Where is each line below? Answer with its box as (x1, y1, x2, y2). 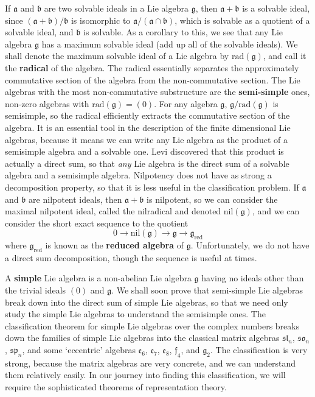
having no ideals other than (201, 272, 304, 284)
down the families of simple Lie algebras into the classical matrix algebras (5, 331, 280, 344)
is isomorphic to (71, 13, 131, 26)
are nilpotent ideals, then (29, 192, 122, 205)
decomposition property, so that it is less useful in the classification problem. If (5, 180, 299, 193)
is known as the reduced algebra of (45, 239, 184, 251)
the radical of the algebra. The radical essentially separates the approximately (5, 61, 299, 74)
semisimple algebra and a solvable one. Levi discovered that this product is (5, 145, 284, 158)
